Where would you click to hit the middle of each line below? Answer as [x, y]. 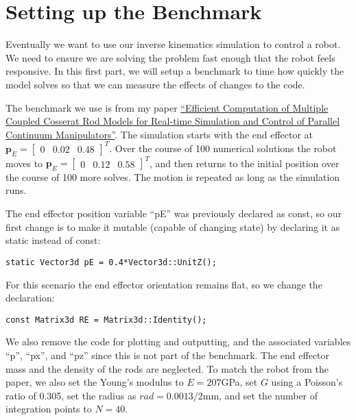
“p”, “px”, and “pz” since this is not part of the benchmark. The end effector [168, 355]
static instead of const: [53, 240]
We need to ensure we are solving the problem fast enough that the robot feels [170, 57]
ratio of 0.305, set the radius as [71, 395]
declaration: [30, 298]
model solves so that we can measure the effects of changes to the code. [155, 84]
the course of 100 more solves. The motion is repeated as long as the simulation [173, 176]
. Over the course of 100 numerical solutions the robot [223, 148]
